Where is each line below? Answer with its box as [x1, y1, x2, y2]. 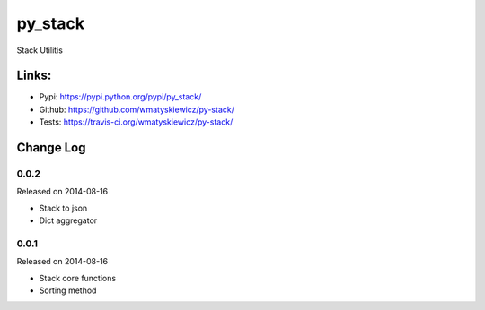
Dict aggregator [39, 215, 98, 226]
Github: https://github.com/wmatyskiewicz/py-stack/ [39, 104, 235, 115]
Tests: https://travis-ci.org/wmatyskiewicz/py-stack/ [39, 116, 234, 127]
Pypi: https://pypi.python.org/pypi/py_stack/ [39, 91, 202, 102]
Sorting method [39, 285, 97, 296]
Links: [16, 68, 52, 83]
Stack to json [39, 202, 88, 213]
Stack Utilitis [16, 45, 63, 56]
